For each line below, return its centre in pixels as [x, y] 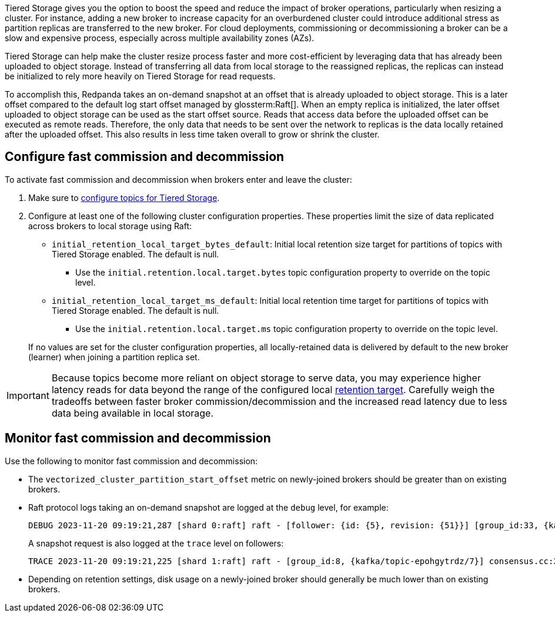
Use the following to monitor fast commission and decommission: [131, 461]
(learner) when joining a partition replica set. [114, 357]
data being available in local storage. [133, 413]
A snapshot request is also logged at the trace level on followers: [156, 543]
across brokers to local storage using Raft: [110, 226]
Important [28, 395]
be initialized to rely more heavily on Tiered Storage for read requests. [140, 76]
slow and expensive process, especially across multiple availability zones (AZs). [160, 38]
